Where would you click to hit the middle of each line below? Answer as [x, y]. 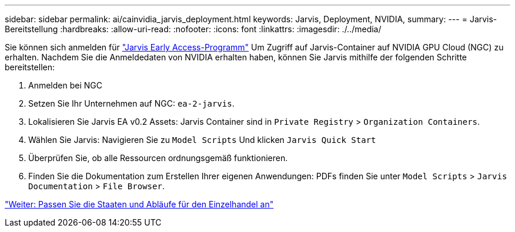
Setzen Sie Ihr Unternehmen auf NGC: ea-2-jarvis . [131, 103]
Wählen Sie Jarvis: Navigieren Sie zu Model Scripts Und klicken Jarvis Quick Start [202, 140]
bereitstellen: [30, 67]
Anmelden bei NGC [65, 85]
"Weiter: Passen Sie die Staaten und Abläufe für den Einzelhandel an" [139, 204]
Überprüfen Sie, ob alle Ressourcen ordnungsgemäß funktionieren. [158, 158]
